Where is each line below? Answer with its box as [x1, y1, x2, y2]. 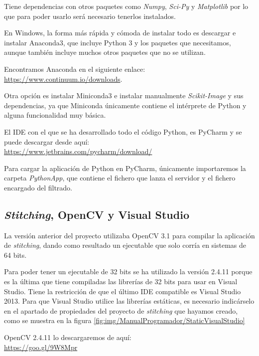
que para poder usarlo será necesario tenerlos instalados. [4, 10, 176, 21]
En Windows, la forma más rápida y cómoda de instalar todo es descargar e [4, 27, 236, 38]
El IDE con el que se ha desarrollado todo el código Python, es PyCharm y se [4, 126, 242, 137]
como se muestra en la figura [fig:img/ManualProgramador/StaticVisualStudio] [4, 315, 245, 326]
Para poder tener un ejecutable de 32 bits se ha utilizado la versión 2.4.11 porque [4, 266, 253, 277]
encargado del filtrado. [4, 182, 72, 192]
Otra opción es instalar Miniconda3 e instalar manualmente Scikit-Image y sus [4, 90, 244, 101]
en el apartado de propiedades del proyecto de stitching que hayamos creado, [4, 305, 238, 316]
